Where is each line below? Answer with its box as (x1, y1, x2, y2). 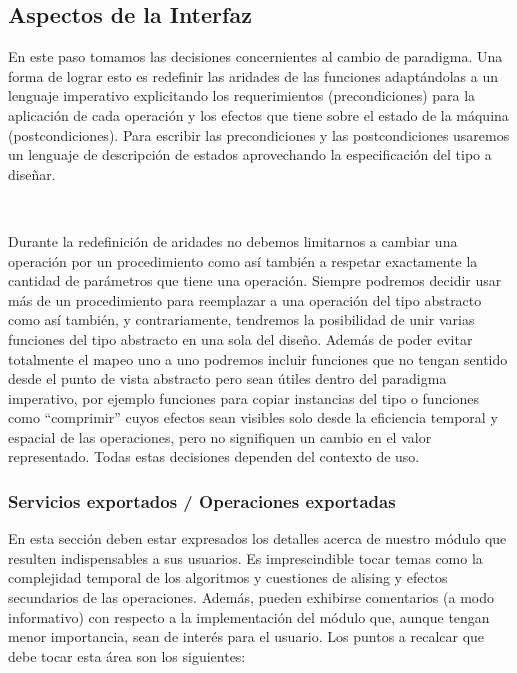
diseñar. (8, 163, 56, 184)
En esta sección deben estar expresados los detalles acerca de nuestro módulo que (8, 528, 507, 549)
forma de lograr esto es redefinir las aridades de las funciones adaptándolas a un (8, 65, 498, 86)
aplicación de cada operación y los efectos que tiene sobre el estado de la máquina (8, 104, 509, 125)
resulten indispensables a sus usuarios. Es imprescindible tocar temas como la (8, 547, 483, 568)
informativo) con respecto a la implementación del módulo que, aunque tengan (8, 606, 490, 627)
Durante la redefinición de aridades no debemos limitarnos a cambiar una (8, 230, 458, 251)
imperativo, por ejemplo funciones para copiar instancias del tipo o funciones (8, 387, 480, 408)
